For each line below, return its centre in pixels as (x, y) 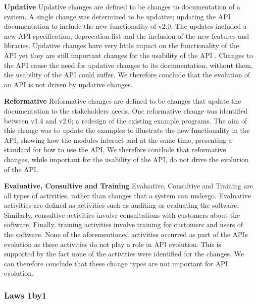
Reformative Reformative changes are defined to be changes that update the (123, 101)
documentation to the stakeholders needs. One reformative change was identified (126, 110)
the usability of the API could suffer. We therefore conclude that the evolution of (127, 75)
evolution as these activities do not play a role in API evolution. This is (113, 244)
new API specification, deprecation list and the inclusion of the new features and (127, 35)
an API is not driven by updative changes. (68, 84)
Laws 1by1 (25, 295)
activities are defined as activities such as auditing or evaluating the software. (122, 205)
